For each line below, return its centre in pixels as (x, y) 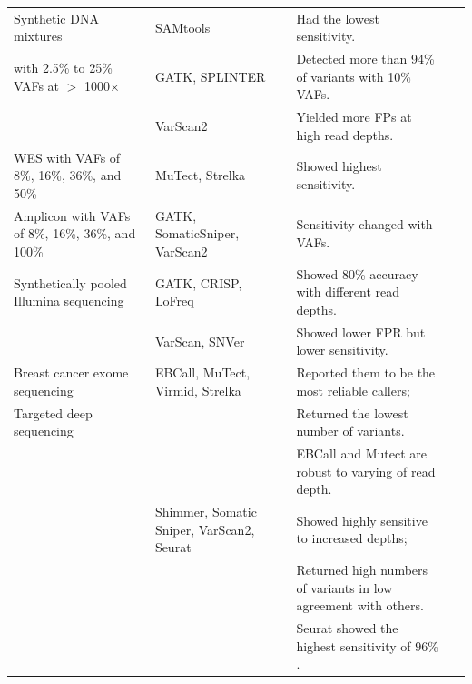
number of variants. (350, 431)
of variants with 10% (354, 76)
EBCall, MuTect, (202, 372)
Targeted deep (53, 412)
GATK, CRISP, (198, 282)
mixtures (38, 36)
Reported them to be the (366, 372)
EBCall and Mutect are (361, 453)
